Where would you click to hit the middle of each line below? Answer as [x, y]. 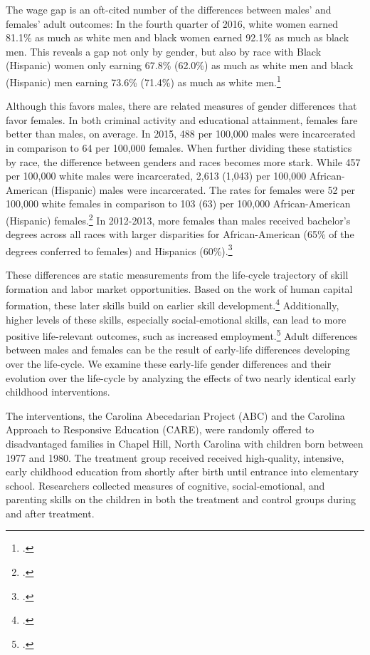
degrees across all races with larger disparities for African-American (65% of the [180, 234]
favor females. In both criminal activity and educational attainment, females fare [182, 119]
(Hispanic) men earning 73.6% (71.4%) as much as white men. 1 [143, 81]
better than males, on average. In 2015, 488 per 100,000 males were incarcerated [181, 134]
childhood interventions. [58, 392]
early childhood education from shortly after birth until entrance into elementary [182, 471]
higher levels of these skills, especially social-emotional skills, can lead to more [176, 319]
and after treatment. [50, 513]
